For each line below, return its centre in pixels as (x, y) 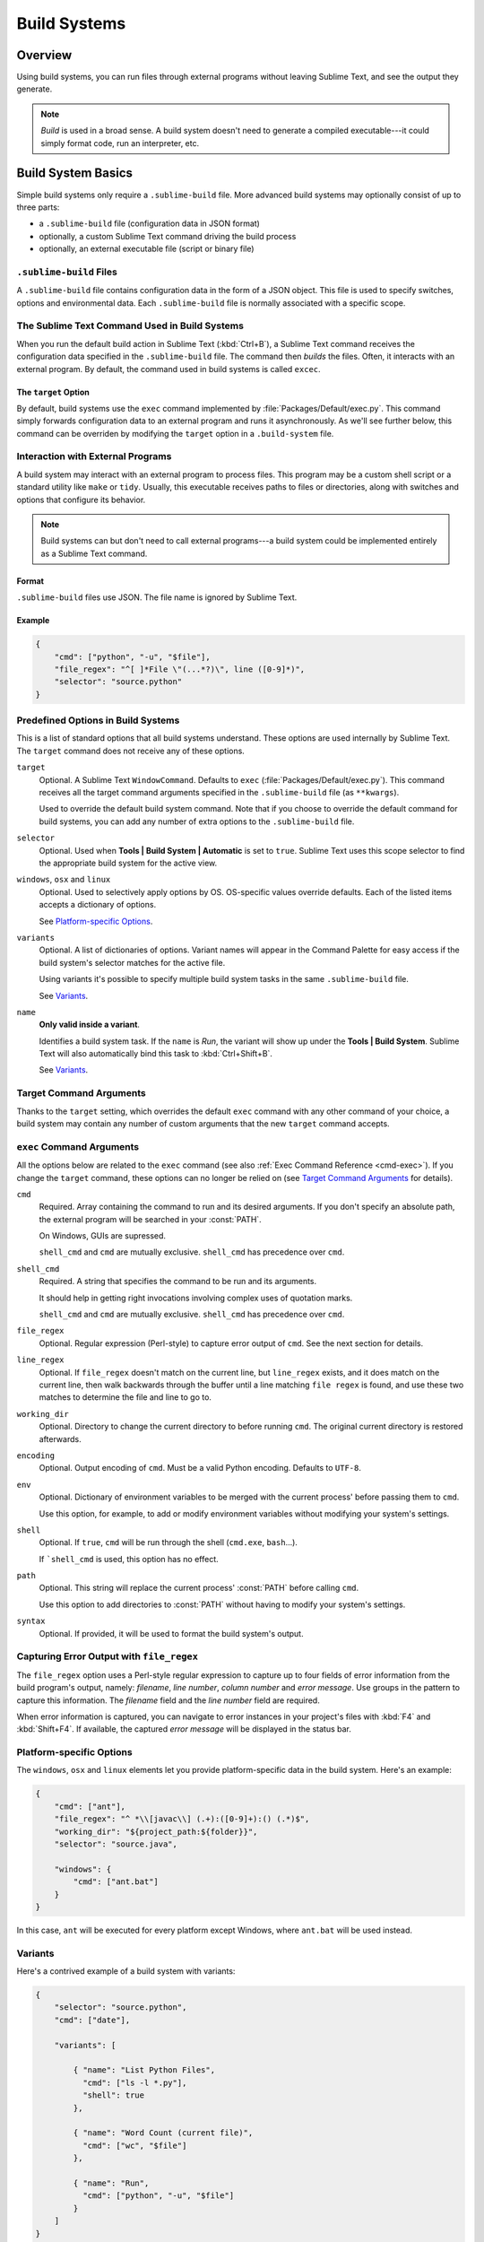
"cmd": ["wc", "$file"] (134, 2145)
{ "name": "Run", (111, 2183)
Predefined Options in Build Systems (98, 720)
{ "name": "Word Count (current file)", (163, 2133)
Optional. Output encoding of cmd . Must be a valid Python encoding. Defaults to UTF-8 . (200, 1468)
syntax (31, 1621)
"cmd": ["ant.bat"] (116, 1882)
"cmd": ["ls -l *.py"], (134, 2082)
